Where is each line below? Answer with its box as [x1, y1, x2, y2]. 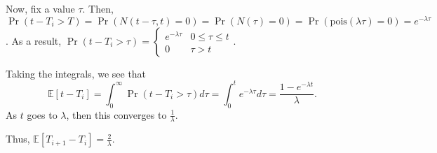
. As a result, [6, 33, 62, 48]
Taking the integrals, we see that [6, 66, 147, 80]
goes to [27, 107, 58, 122]
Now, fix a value [6, 1, 75, 15]
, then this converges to [66, 107, 167, 122]
